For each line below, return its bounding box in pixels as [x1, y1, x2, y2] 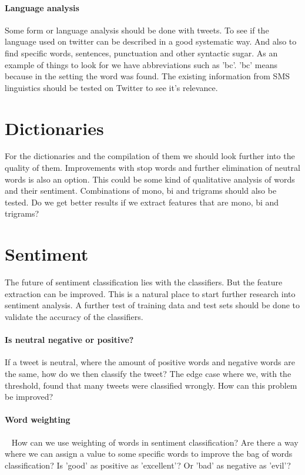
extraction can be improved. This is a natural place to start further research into [5, 287, 296, 299]
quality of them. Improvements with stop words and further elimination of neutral [5, 161, 300, 174]
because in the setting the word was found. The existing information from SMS [5, 70, 290, 82]
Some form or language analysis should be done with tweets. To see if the [5, 23, 269, 36]
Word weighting [5, 413, 71, 426]
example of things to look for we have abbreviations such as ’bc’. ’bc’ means [5, 58, 278, 70]
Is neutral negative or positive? [5, 333, 134, 346]
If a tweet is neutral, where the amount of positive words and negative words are [5, 356, 295, 368]
